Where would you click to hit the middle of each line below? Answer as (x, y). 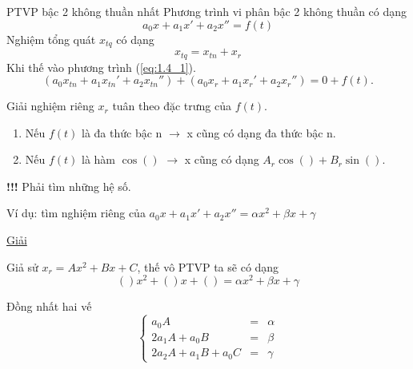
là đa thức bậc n (122, 132)
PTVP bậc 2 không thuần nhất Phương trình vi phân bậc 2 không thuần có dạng (207, 11)
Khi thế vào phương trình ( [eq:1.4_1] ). (101, 67)
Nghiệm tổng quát (51, 39)
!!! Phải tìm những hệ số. (69, 186)
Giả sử (22, 266)
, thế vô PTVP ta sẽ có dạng (208, 266)
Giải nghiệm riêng (50, 106)
